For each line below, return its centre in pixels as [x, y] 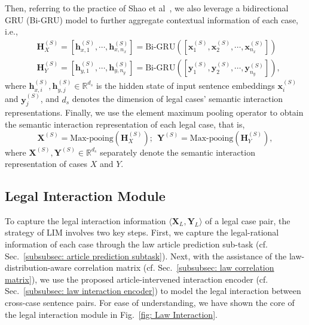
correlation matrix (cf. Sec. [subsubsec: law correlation [174, 267]
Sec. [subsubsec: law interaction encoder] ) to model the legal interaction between [153, 291]
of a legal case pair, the [248, 220]
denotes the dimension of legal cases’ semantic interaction [178, 99]
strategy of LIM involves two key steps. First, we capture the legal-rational [142, 232]
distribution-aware [38, 267]
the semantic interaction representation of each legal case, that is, [125, 124]
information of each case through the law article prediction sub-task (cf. [136, 244]
